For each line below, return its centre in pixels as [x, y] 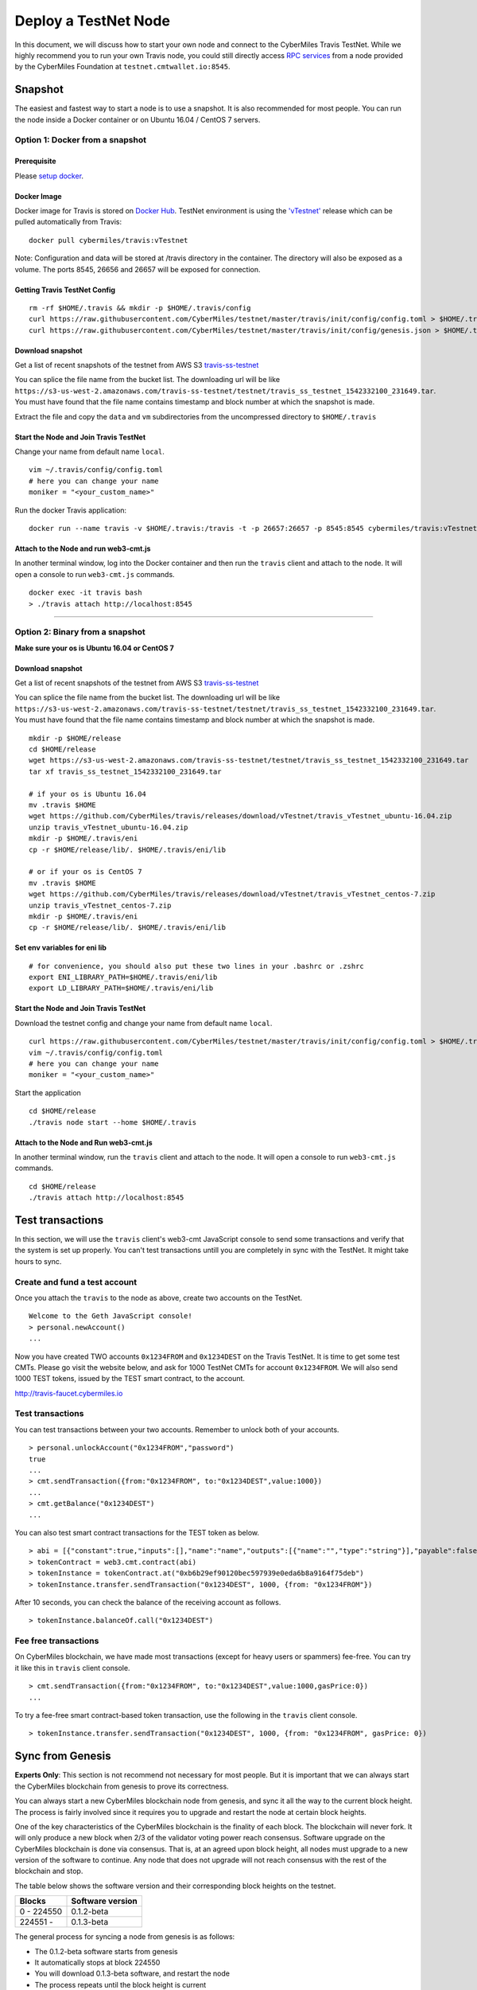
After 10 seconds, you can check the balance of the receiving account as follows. [148, 1602]
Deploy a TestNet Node [93, 21]
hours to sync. [38, 1261]
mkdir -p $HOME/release [75, 738]
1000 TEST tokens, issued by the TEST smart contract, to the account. [130, 1379]
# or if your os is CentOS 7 [85, 872]
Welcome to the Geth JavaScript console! [111, 1316]
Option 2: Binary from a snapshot [80, 632]
